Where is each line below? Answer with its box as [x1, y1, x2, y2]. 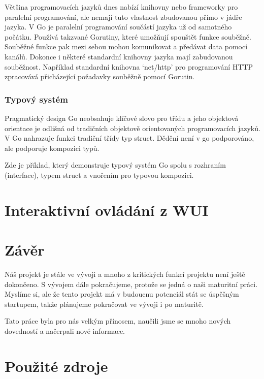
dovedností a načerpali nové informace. [5, 326, 125, 336]
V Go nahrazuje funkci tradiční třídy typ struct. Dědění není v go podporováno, [5, 133, 254, 143]
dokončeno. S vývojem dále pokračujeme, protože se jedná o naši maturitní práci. [5, 278, 258, 289]
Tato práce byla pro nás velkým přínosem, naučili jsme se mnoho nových [5, 315, 231, 326]
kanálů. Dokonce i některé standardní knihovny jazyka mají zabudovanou [5, 51, 233, 61]
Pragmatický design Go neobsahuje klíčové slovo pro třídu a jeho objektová [5, 112, 239, 123]
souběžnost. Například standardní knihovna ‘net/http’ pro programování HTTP [5, 61, 253, 72]
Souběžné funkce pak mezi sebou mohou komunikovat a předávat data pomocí [5, 41, 248, 52]
